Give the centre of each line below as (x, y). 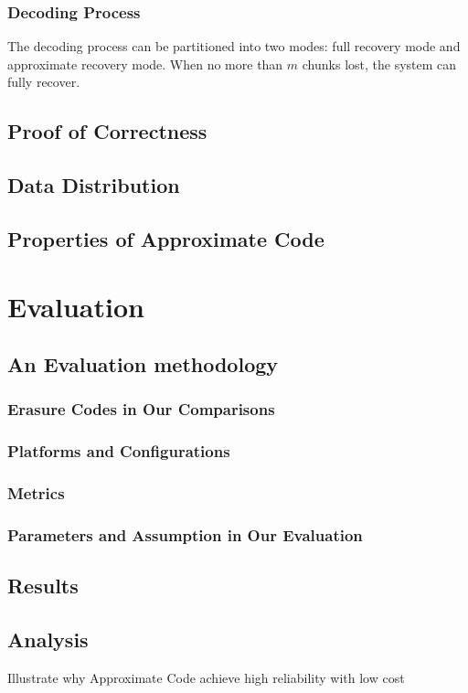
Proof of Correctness (107, 131)
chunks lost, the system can (379, 64)
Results (43, 586)
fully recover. (44, 82)
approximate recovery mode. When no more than (145, 64)
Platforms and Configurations (119, 451)
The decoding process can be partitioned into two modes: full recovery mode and (234, 46)
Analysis (48, 640)
